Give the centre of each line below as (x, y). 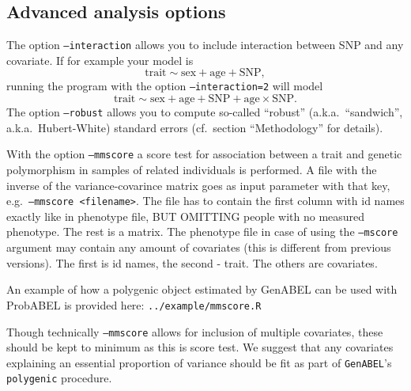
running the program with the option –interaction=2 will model (165, 86)
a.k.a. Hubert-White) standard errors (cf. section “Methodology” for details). (195, 127)
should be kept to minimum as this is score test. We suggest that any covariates (200, 347)
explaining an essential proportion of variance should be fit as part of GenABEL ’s (199, 362)
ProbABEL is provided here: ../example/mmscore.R (134, 304)
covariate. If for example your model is (100, 60)
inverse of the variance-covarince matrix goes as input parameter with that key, (198, 185)
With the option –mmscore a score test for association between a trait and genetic (204, 154)
